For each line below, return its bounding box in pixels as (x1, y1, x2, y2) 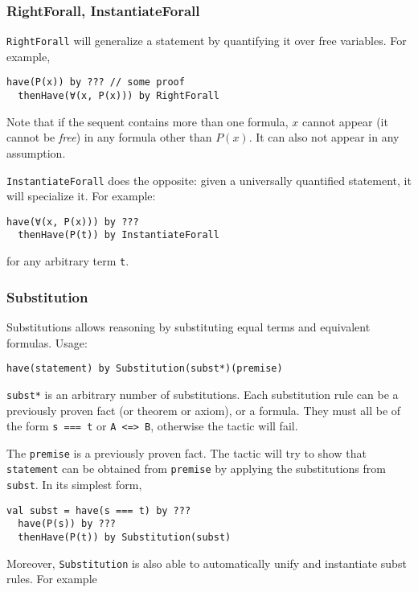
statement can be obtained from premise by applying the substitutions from (6, 460, 386, 477)
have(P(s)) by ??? (18, 518, 117, 530)
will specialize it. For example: (6, 187, 156, 204)
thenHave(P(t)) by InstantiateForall (18, 229, 219, 241)
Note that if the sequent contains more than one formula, (6, 113, 289, 129)
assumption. (6, 144, 66, 161)
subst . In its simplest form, (6, 476, 142, 493)
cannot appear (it (301, 113, 388, 129)
